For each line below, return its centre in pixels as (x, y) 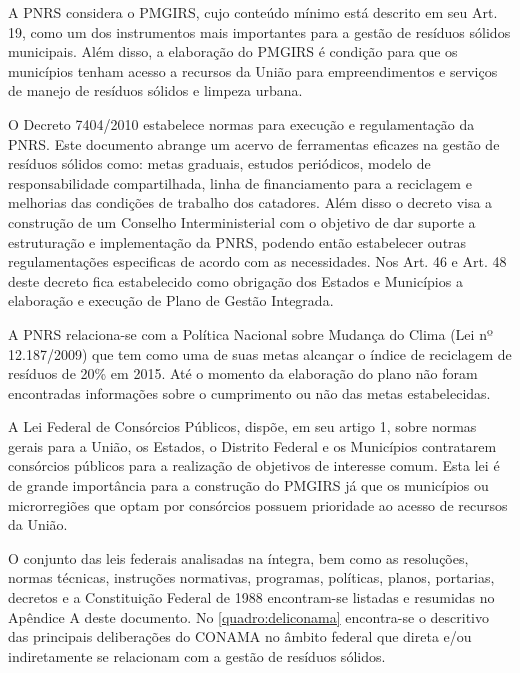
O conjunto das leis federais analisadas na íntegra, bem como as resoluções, (238, 557)
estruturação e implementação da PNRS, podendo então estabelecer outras (237, 241)
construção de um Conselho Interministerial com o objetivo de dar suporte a (242, 221)
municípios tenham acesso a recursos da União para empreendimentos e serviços (253, 70)
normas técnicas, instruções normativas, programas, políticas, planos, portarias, (251, 577)
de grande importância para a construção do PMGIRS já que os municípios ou (248, 485)
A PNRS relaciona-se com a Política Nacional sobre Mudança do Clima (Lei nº (250, 333)
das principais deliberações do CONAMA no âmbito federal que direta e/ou (240, 636)
